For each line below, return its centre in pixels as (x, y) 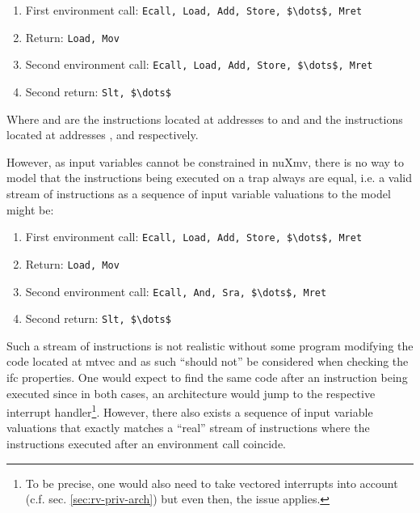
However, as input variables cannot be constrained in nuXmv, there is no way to (205, 161)
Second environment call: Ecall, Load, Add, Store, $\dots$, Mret (199, 64)
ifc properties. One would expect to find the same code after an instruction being (207, 377)
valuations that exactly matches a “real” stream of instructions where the (188, 428)
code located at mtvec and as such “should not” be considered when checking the (208, 361)
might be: (30, 209)
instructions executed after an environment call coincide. (146, 444)
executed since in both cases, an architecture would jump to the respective (191, 393)
